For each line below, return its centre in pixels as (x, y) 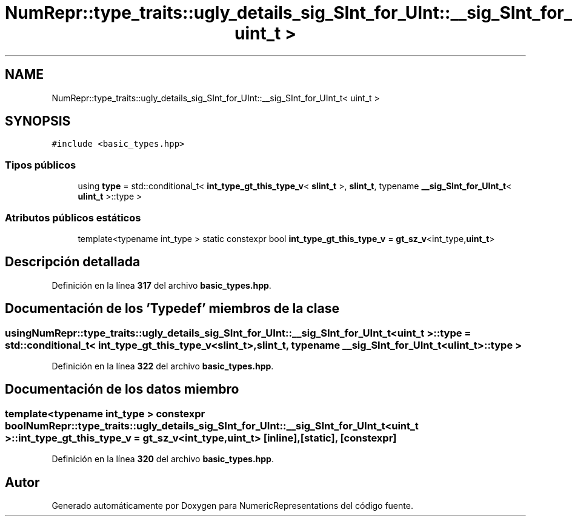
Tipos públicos (41, 165)
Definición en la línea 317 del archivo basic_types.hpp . (161, 285)
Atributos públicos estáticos (73, 217)
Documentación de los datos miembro (122, 389)
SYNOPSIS (38, 121)
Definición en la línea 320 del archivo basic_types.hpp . (163, 459)
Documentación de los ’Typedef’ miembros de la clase (172, 309)
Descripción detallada (73, 262)
